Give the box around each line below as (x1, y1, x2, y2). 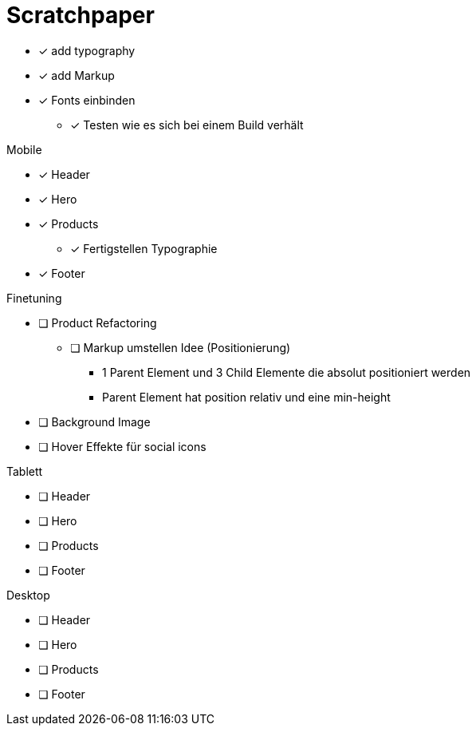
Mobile (6, 142, 42, 156)
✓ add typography (38, 43, 136, 57)
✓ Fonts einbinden (38, 93, 136, 107)
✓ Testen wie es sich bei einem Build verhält (70, 117, 304, 132)
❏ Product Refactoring (38, 315, 157, 330)
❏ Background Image (38, 414, 151, 429)
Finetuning (6, 291, 62, 305)
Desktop (6, 588, 50, 602)
